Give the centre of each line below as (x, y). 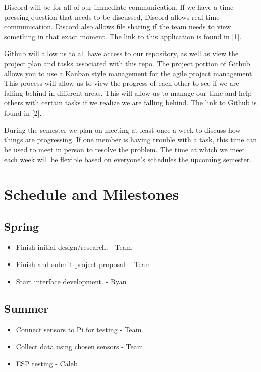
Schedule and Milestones (92, 194)
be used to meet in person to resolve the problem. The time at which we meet (125, 149)
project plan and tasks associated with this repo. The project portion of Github (127, 63)
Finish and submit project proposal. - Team (84, 264)
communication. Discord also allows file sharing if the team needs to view (118, 26)
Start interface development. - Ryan (71, 281)
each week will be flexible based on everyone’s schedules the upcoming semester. (128, 159)
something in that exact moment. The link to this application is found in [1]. (123, 36)
